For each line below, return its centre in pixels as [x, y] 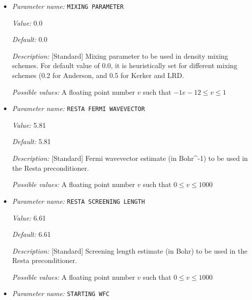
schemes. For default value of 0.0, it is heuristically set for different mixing [125, 65]
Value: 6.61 [29, 217]
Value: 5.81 [29, 125]
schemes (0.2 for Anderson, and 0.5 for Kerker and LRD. [98, 75]
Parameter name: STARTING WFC [61, 293]
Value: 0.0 [27, 22]
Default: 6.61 [31, 234]
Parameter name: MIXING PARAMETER [68, 6]
